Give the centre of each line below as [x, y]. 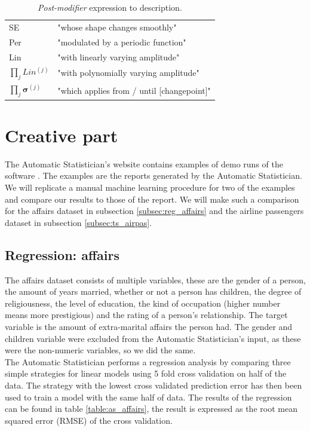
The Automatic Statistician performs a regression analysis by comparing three [148, 361]
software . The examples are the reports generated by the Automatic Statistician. [154, 175]
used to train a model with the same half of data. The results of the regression [148, 397]
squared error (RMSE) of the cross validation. [89, 420]
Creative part [62, 135]
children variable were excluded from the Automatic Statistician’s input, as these [153, 338]
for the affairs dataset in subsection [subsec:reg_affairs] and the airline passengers [154, 211]
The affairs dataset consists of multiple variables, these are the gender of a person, [155, 279]
